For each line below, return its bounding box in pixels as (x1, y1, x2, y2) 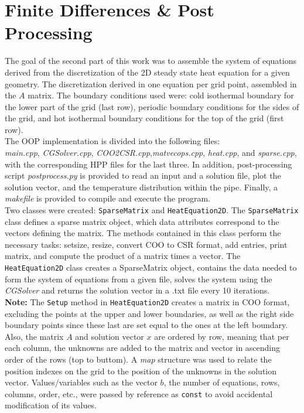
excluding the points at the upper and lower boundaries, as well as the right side (5, 307, 294, 319)
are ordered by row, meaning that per (154, 330, 289, 342)
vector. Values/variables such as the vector (5, 376, 158, 388)
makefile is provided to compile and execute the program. (5, 192, 210, 204)
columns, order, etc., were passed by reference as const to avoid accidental (5, 387, 273, 400)
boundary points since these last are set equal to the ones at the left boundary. (5, 319, 288, 331)
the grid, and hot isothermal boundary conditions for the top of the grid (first (5, 112, 284, 124)
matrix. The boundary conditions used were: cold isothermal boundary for (28, 89, 294, 101)
